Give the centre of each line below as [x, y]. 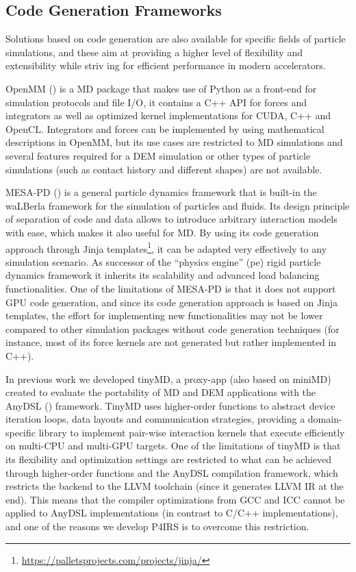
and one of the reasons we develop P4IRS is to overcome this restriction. [157, 526]
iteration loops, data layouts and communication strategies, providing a [155, 419]
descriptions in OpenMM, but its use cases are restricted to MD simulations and [174, 142]
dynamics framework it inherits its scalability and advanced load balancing [163, 275]
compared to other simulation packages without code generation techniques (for [173, 328]
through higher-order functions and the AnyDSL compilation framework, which [172, 472]
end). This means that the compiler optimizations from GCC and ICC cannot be [175, 499]
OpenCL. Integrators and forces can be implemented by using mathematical [165, 128]
